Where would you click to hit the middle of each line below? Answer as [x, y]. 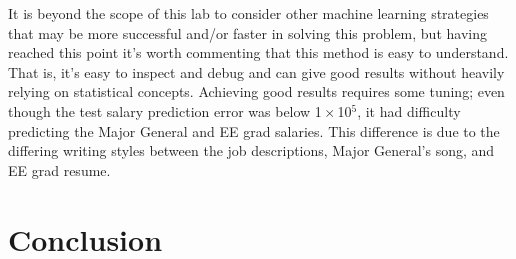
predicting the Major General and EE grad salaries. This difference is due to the [254, 130]
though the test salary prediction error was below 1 [165, 110]
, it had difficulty [409, 110]
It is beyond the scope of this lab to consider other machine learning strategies [248, 13]
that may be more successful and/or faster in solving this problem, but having [247, 32]
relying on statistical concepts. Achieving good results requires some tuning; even [256, 91]
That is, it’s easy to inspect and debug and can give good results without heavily [256, 71]
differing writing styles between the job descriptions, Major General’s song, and [251, 150]
